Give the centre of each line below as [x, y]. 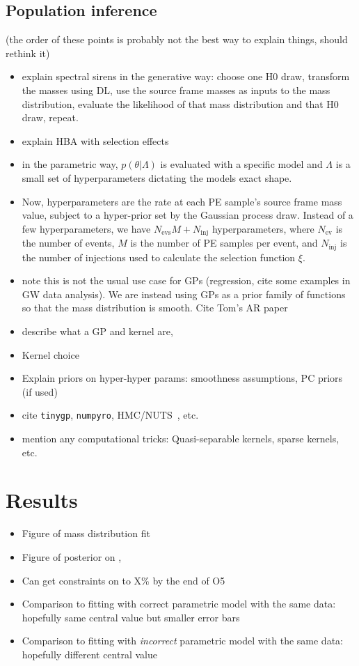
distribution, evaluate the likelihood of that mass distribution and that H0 [180, 103]
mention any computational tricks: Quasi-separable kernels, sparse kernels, [181, 439]
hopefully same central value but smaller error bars [131, 617]
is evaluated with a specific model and [241, 164]
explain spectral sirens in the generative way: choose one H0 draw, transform [186, 76]
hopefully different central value [89, 654]
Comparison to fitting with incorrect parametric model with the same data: [182, 641]
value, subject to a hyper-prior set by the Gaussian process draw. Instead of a [188, 215]
